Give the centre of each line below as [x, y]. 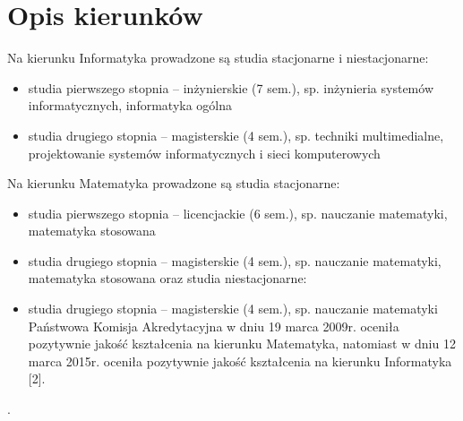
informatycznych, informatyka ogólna [130, 105]
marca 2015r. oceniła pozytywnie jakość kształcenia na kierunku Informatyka [240, 361]
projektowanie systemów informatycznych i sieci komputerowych [204, 153]
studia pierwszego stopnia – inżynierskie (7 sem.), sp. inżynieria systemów [231, 87]
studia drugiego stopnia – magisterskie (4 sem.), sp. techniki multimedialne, [236, 135]
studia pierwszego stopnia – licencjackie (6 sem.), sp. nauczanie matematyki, [238, 213]
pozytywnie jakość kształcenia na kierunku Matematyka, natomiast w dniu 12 [242, 344]
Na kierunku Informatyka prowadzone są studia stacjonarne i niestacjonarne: [218, 58]
